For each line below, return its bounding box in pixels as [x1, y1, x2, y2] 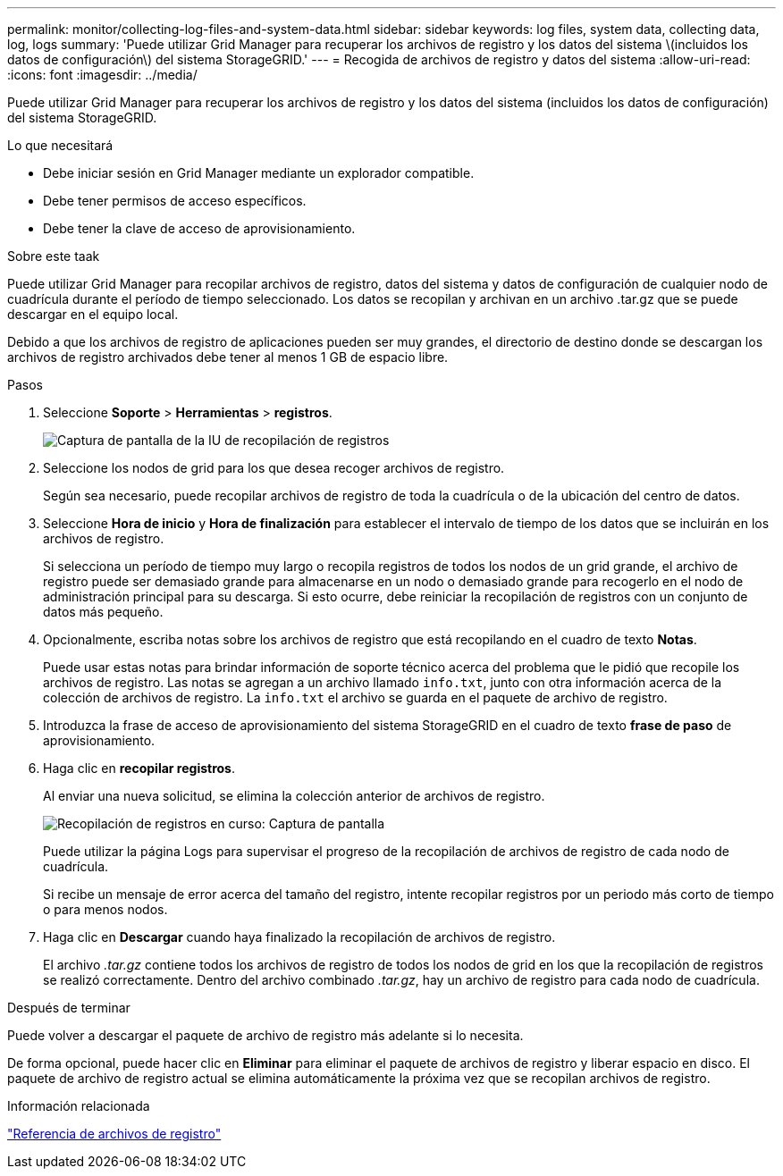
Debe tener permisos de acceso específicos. [43, 193, 307, 208]
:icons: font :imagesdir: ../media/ [7, 67, 198, 82]
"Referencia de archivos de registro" [7, 1126, 222, 1141]
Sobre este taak [7, 248, 100, 264]
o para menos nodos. [43, 902, 168, 917]
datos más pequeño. [43, 604, 164, 619]
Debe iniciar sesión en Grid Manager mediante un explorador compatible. [43, 165, 475, 181]
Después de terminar [7, 1000, 130, 1015]
